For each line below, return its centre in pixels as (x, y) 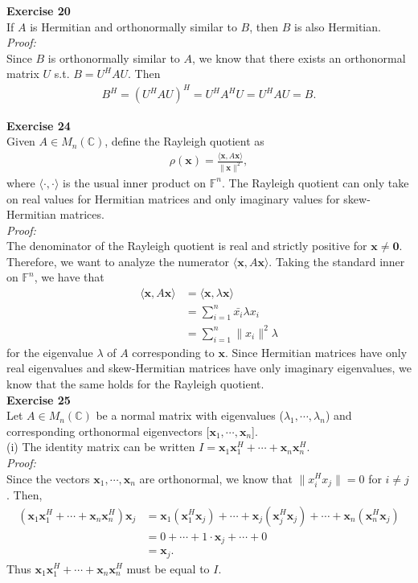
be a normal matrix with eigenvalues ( (190, 415)
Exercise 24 (39, 125)
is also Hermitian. (338, 26)
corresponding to (173, 352)
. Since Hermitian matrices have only (316, 352)
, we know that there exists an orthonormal (299, 57)
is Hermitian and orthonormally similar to (133, 26)
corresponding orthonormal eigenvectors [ (108, 431)
